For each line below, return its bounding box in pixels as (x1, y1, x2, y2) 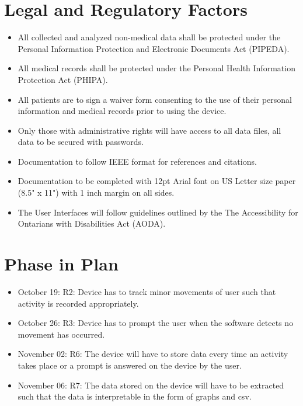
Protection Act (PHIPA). (18, 73, 108, 85)
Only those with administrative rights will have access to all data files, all (18, 124, 281, 136)
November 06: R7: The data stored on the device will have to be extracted (18, 379, 284, 391)
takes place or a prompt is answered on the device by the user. (18, 359, 242, 371)
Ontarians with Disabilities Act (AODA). (18, 217, 166, 230)
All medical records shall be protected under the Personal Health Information (18, 62, 295, 74)
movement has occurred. (18, 328, 105, 340)
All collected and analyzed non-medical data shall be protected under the (18, 31, 281, 43)
